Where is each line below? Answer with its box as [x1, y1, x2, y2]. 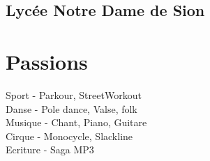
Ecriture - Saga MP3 [6, 142, 94, 157]
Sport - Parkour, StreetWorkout [6, 87, 142, 102]
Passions [6, 47, 88, 75]
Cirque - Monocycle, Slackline [6, 128, 133, 143]
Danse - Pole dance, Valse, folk [6, 101, 137, 116]
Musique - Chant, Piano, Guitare [6, 115, 147, 130]
